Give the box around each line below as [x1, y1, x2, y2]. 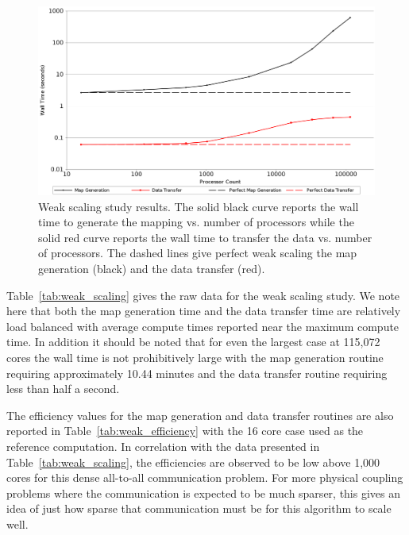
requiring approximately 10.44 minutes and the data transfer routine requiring [6, 364, 388, 381]
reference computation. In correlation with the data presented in [6, 437, 320, 454]
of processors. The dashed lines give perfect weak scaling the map [38, 244, 357, 261]
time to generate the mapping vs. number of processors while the [38, 214, 354, 230]
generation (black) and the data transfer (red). [38, 260, 265, 277]
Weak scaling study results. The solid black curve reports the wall [38, 198, 359, 214]
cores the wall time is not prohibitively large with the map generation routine [6, 349, 384, 366]
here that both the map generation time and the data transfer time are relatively [6, 302, 401, 319]
